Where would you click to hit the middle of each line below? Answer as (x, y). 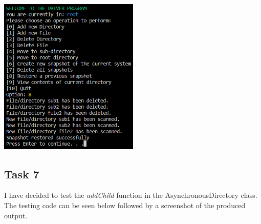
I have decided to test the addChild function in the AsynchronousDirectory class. (131, 195)
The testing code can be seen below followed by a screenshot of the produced (125, 205)
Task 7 (22, 174)
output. (16, 215)
